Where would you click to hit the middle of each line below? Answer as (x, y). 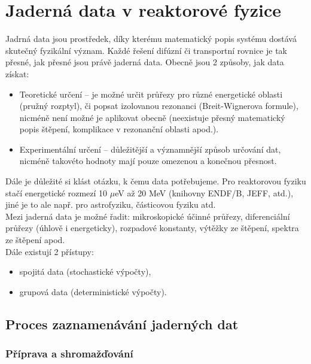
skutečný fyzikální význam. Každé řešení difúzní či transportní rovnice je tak (146, 50)
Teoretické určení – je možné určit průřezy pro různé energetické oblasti (151, 94)
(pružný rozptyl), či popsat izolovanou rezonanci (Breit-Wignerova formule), (159, 106)
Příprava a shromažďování (69, 354)
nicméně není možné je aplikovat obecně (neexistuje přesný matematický (152, 117)
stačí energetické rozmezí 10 (57, 192)
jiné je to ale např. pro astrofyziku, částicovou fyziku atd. (111, 204)
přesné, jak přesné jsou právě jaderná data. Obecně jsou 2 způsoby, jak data (145, 62)
